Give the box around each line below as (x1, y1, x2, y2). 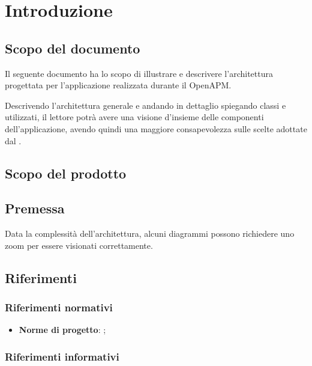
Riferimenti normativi (5, 300, 113, 315)
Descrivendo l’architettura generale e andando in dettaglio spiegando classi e (5, 99, 286, 111)
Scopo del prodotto (5, 163, 127, 182)
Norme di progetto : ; (19, 323, 106, 336)
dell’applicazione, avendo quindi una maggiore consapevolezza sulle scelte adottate (5, 122, 307, 135)
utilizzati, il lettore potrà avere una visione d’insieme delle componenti (5, 111, 264, 123)
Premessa (5, 199, 65, 218)
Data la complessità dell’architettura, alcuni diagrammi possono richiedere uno (5, 227, 295, 240)
